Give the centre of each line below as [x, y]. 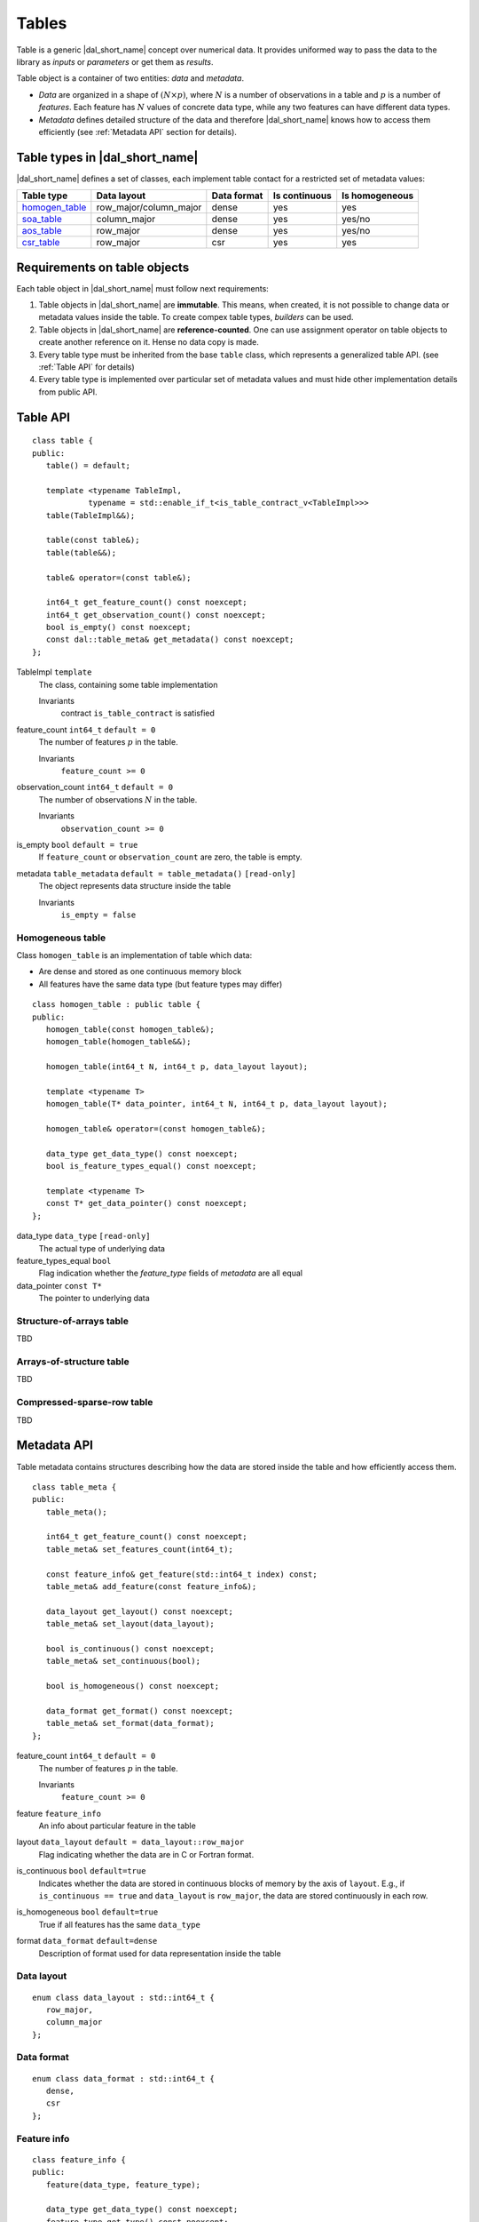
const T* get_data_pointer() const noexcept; [146, 1203]
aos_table [42, 231]
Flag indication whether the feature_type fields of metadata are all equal [171, 1273]
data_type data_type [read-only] [83, 1236]
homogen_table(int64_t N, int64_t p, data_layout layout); [177, 1067]
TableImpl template [54, 672]
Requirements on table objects [103, 267]
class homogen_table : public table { [117, 1005]
